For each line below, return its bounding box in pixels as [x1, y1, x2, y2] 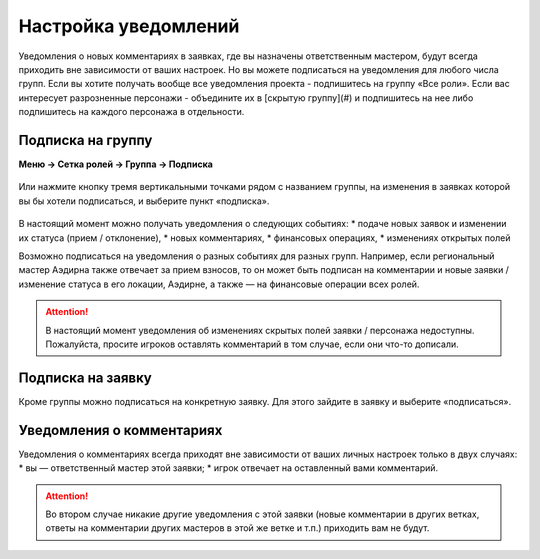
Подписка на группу [18, 131, 153, 149]
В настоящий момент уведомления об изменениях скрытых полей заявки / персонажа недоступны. [45, 324, 475, 336]
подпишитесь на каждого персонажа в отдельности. [18, 106, 245, 118]
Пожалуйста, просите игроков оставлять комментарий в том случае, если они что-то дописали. [45, 338, 459, 350]
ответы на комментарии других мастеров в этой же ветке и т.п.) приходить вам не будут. [45, 522, 430, 534]
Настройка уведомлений [18, 15, 240, 37]
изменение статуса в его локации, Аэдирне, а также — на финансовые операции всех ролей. [18, 278, 420, 290]
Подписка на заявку [18, 369, 152, 386]
